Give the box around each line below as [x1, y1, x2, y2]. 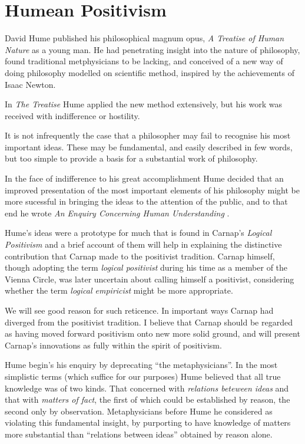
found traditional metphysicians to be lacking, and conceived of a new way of [5, 55, 283, 67]
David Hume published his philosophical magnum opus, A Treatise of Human [5, 32, 284, 44]
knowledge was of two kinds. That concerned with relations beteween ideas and [5, 381, 289, 394]
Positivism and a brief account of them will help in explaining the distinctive [5, 238, 282, 251]
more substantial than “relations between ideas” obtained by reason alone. [5, 427, 273, 440]
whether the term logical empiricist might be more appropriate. [5, 284, 233, 297]
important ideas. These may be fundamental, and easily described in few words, [5, 140, 293, 153]
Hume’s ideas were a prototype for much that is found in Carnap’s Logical [5, 226, 272, 239]
